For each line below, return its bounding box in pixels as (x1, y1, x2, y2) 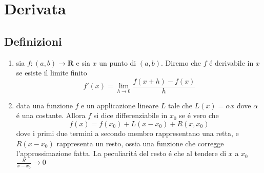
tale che (168, 100, 192, 110)
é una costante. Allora (16, 110, 86, 121)
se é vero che (179, 110, 219, 121)
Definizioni (4, 33, 62, 49)
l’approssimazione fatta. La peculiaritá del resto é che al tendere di (16, 148, 227, 159)
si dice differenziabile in (93, 110, 168, 121)
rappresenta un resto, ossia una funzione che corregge (56, 138, 224, 148)
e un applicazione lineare (81, 100, 159, 110)
